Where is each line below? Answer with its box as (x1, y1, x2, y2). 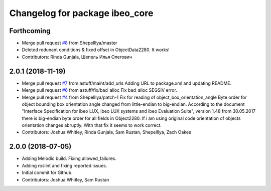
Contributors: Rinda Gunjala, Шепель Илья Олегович (22, 54, 132, 60)
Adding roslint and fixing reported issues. (22, 162, 107, 168)
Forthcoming (9, 27, 51, 35)
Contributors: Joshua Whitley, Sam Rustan (22, 176, 109, 182)
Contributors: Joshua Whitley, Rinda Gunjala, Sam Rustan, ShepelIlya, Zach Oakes (22, 129, 192, 135)
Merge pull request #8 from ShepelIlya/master (22, 40, 117, 46)
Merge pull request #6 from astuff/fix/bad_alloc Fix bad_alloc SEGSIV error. (22, 87, 178, 93)
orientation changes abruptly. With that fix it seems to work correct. (22, 122, 162, 128)
